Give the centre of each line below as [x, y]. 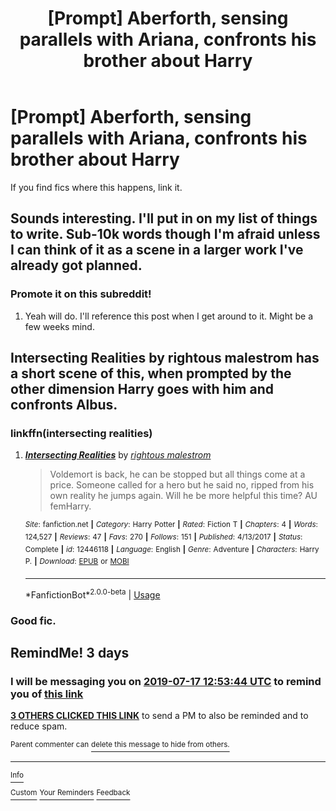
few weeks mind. [59, 326]
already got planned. [76, 265]
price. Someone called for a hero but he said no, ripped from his [182, 485]
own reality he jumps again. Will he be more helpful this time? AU [183, 496]
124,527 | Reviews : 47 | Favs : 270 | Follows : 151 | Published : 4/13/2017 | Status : [163, 537]
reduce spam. [39, 726]
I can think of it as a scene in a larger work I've [157, 250]
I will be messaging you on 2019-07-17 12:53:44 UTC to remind [166, 681]
